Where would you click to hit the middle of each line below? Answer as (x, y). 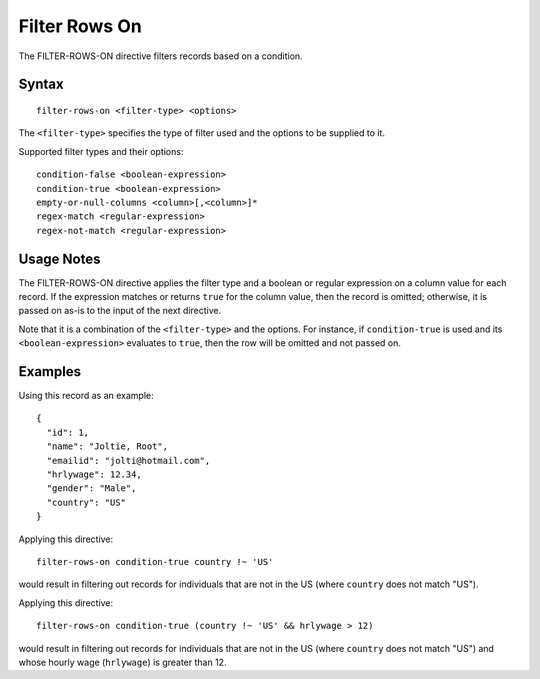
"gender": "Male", (91, 488)
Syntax (41, 84)
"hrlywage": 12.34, (94, 474)
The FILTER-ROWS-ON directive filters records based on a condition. (161, 56)
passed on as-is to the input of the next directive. (120, 311)
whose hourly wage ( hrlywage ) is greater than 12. (122, 662)
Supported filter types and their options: (101, 151)
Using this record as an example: (86, 396)
